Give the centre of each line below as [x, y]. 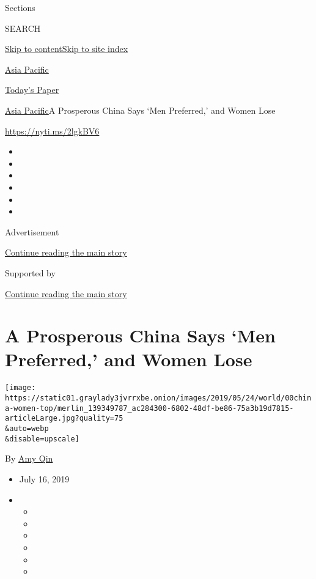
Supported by [30, 272]
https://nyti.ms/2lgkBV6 [52, 131]
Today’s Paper [32, 90]
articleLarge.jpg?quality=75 [64, 419]
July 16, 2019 [44, 478]
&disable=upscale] [42, 439]
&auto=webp [27, 429]
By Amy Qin [29, 458]
